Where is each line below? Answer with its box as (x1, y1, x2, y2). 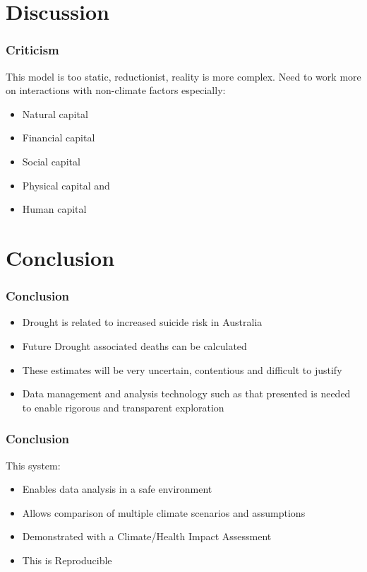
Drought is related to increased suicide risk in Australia (22, 315, 263, 329)
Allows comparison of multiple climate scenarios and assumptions (22, 505, 306, 520)
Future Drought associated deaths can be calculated (22, 338, 247, 353)
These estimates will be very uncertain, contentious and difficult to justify (22, 362, 342, 377)
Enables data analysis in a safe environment (22, 481, 212, 496)
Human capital (22, 202, 87, 216)
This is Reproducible (22, 552, 112, 567)
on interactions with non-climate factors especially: (6, 83, 226, 98)
